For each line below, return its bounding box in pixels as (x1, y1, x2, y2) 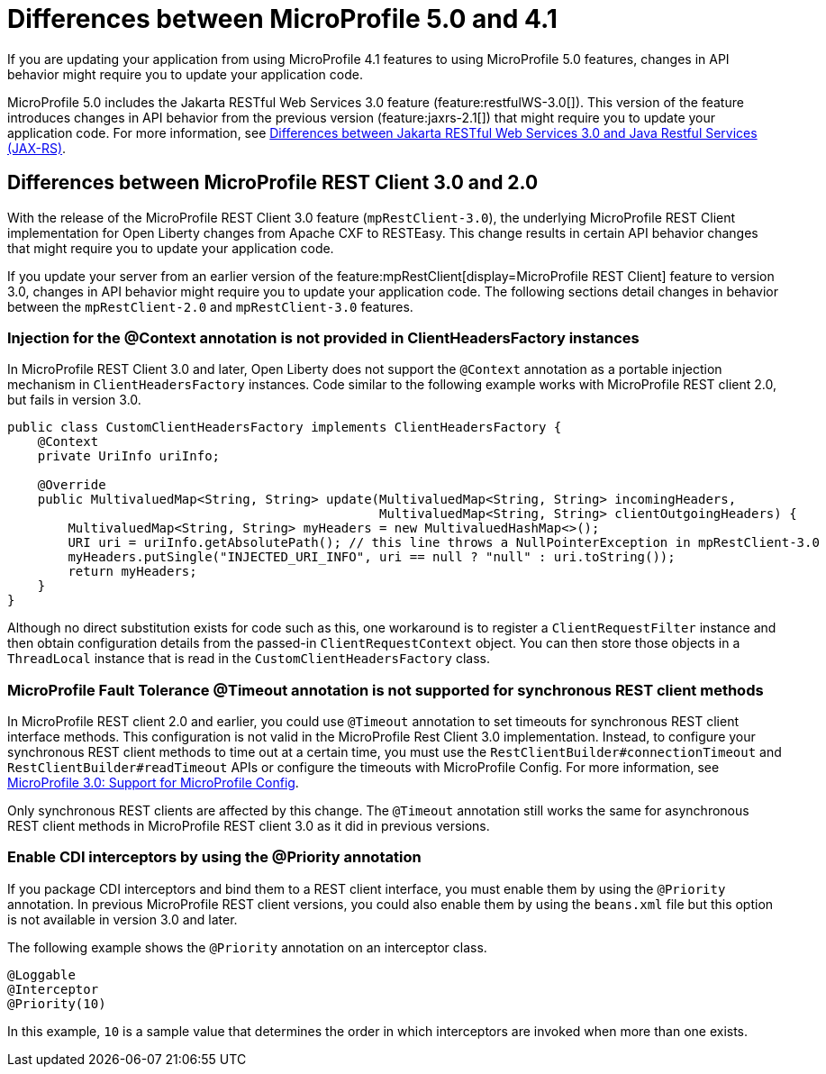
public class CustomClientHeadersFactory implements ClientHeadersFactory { (7, 420, 562, 435)
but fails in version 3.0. (7, 392, 141, 408)
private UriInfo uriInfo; (37, 449, 221, 464)
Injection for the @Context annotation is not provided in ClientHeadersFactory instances (7, 328, 640, 347)
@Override (37, 478, 106, 493)
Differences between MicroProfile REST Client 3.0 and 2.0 (7, 171, 539, 195)
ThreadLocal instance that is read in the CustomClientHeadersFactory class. (7, 651, 490, 667)
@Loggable (7, 967, 76, 982)
